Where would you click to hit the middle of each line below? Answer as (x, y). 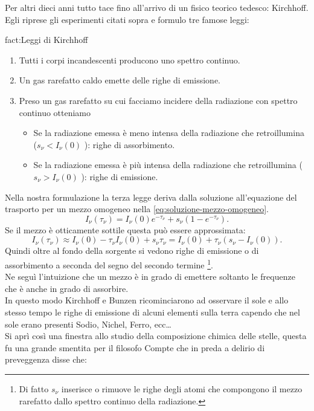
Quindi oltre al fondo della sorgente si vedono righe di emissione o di (132, 251)
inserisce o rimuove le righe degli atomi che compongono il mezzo (182, 388)
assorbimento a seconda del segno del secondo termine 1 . (109, 264)
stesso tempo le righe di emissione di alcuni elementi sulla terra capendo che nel (152, 312)
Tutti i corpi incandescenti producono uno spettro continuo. (130, 60)
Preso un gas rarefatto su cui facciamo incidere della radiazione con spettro (158, 100)
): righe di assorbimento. (130, 144)
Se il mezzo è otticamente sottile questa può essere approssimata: (125, 229)
